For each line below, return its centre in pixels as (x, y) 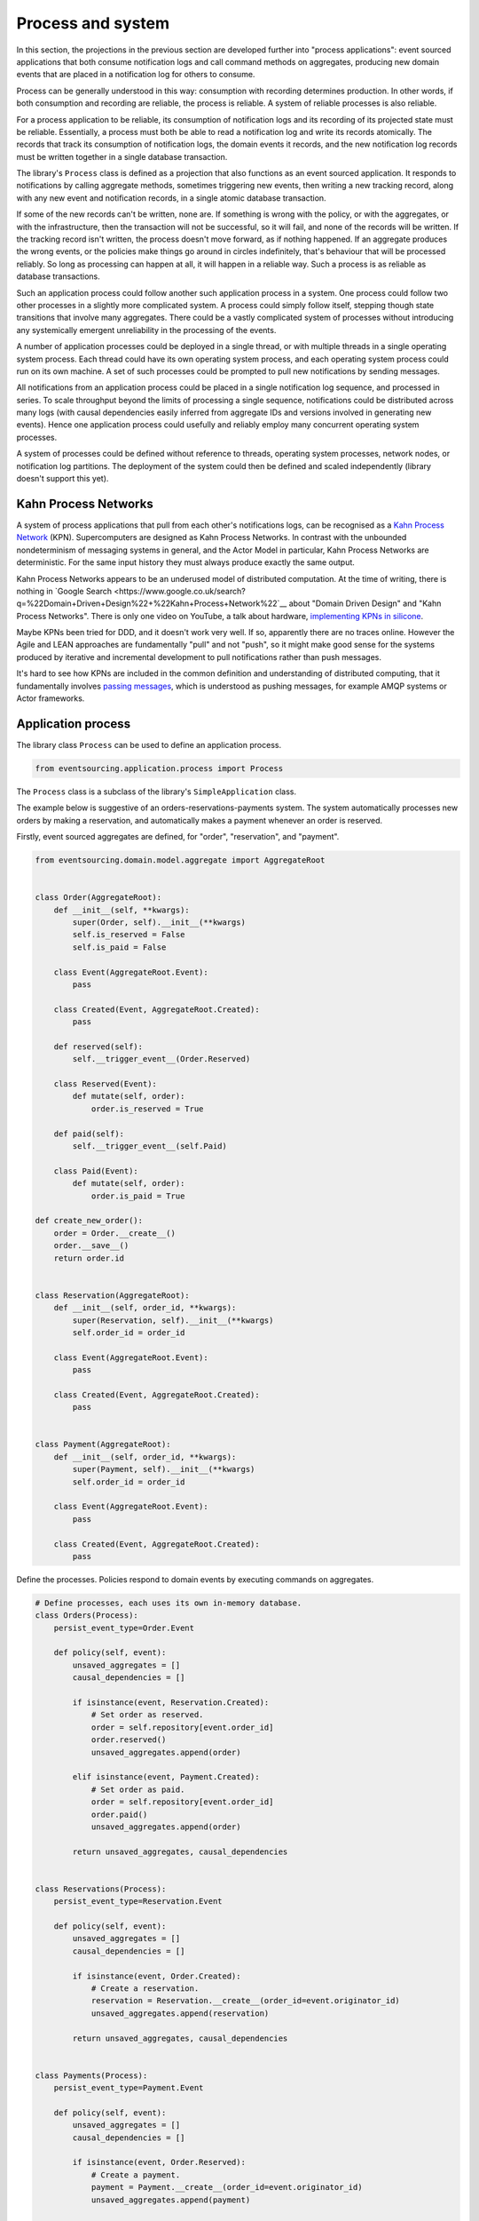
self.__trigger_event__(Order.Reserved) (161, 1059)
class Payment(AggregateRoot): (103, 1445)
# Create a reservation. (145, 1989)
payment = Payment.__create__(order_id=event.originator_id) (227, 2187)
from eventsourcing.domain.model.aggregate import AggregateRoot (180, 860)
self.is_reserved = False (129, 935)
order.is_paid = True (138, 1196)
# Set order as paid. (138, 1789)
